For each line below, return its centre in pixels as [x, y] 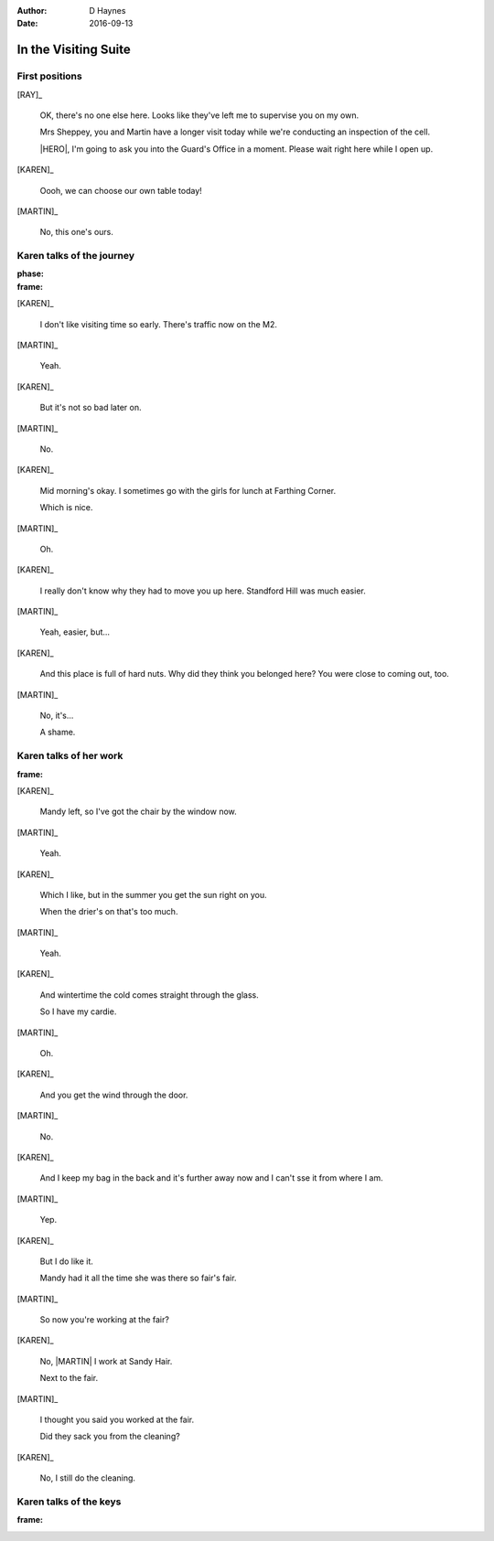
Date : [27, 24]
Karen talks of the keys [69, 1502]
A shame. [58, 733]
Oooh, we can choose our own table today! [121, 190]
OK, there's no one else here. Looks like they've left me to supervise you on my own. [199, 115]
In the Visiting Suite [74, 50]
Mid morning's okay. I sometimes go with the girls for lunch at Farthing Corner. [188, 490]
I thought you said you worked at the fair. [117, 1420]
